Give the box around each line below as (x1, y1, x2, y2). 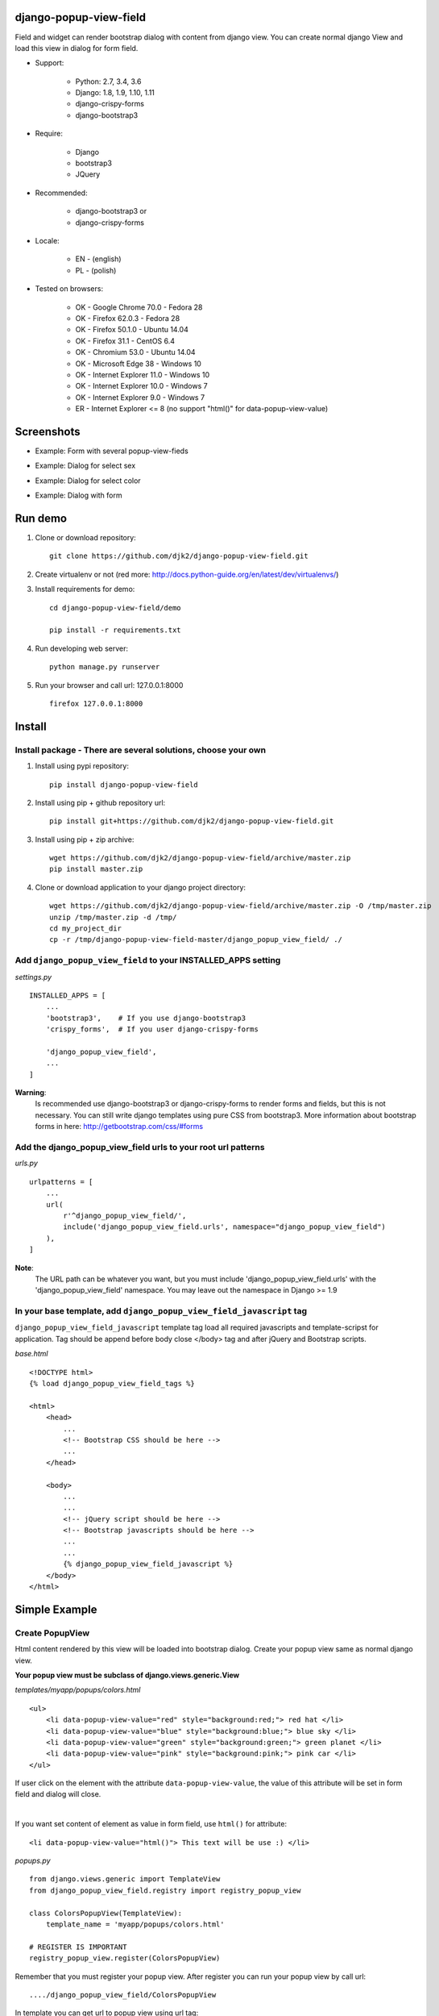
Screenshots (14, 424, 81, 439)
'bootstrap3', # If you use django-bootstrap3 (45, 1013, 246, 1023)
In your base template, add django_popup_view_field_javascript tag (14, 1306, 308, 1317)
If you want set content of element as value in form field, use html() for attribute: (14, 1819, 288, 1829)
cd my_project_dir (49, 924, 122, 933)
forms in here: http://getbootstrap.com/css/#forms (35, 1122, 204, 1131)
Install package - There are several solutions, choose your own (14, 744, 266, 756)
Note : (14, 1263, 34, 1272)
